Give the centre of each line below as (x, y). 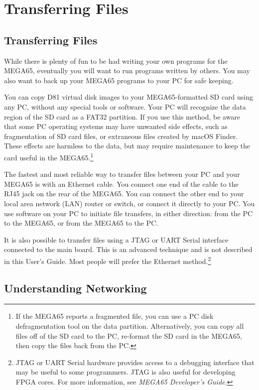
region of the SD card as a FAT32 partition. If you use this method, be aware (122, 116)
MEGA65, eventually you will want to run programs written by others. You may (127, 70)
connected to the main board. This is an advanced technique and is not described (128, 249)
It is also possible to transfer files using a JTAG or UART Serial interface (116, 239)
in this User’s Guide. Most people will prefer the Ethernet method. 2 (108, 260)
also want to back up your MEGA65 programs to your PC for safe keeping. (119, 80)
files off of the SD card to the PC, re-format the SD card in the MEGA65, (129, 335)
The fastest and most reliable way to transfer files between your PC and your (122, 174)
